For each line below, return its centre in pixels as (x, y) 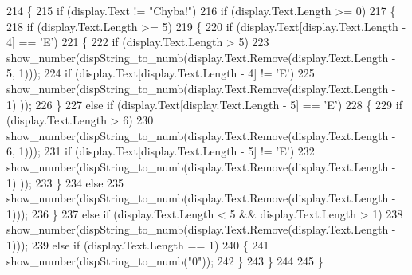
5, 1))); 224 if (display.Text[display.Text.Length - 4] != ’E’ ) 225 (161, 73)
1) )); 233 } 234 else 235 (65, 182)
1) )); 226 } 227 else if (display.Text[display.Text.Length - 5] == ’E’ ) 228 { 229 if (204, 104)
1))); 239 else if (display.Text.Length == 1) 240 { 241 (138, 244)
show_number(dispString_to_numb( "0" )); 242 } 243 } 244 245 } (165, 260)
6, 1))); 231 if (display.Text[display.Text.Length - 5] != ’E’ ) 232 (161, 151)
